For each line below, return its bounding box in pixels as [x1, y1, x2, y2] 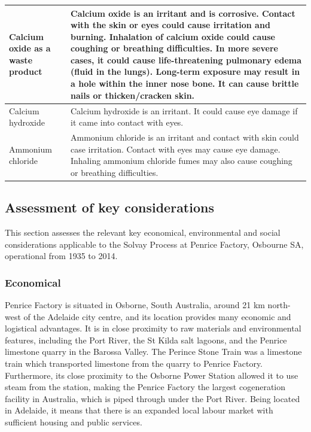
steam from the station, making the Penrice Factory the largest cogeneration [5, 381, 286, 393]
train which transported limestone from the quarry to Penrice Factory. [5, 357, 263, 369]
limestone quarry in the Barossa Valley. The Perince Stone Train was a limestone [5, 345, 302, 358]
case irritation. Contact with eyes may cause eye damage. [71, 142, 280, 155]
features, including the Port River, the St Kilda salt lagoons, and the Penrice [5, 333, 287, 346]
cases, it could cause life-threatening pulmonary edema [71, 53, 301, 66]
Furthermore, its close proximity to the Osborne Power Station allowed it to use [5, 369, 298, 381]
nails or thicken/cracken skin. [71, 89, 195, 101]
